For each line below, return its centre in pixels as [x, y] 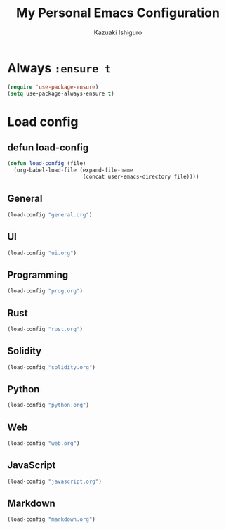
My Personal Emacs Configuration [118, 13]
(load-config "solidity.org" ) [52, 367]
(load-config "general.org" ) [50, 215]
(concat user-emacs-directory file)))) [141, 177]
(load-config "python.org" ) [48, 406]
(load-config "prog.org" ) [45, 291]
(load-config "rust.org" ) [45, 329]
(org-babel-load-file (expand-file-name [73, 170]
